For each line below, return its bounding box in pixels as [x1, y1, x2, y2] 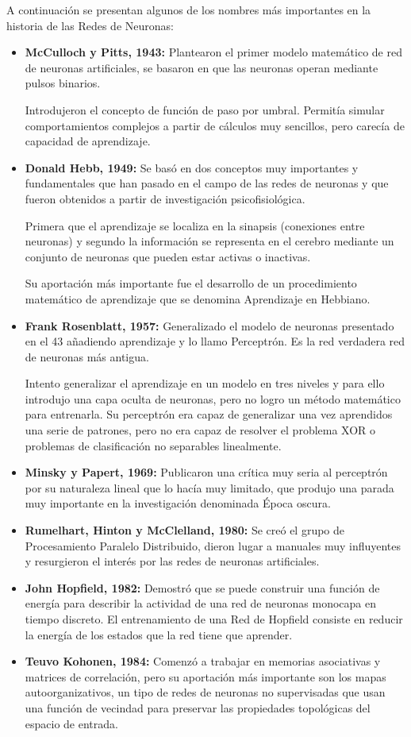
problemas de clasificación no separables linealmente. [25, 437, 282, 453]
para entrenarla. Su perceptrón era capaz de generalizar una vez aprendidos [25, 406, 393, 423]
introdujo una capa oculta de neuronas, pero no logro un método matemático [25, 390, 401, 407]
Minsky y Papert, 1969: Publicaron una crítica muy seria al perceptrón [25, 464, 388, 480]
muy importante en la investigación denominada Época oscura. [25, 495, 331, 511]
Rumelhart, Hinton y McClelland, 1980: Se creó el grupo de [25, 522, 345, 538]
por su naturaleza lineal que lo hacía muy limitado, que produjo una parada [25, 479, 394, 496]
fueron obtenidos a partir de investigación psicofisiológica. [25, 190, 305, 206]
